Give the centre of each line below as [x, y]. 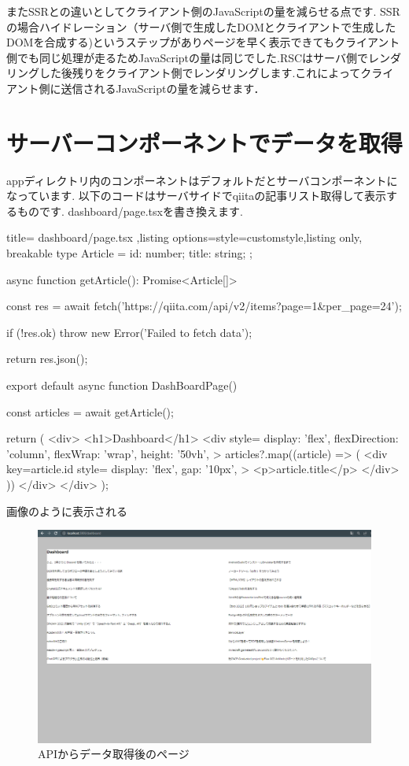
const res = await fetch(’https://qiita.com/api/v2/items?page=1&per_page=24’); [204, 306]
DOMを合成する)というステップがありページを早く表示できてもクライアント [203, 42]
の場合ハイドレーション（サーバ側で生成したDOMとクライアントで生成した [201, 26]
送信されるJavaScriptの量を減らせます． [163, 88]
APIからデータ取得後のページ [114, 754]
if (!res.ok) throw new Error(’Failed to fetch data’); [129, 332]
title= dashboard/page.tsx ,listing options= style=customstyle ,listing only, [184, 237]
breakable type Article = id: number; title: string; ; [129, 253]
